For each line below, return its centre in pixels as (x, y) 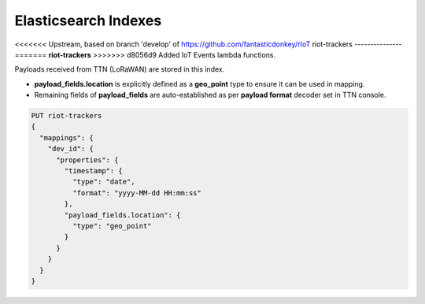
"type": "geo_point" (112, 226)
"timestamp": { (94, 171)
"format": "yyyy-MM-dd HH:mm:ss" (137, 193)
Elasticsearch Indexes (88, 20)
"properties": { (87, 160)
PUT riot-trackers (67, 116)
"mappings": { (67, 137)
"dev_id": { (71, 149)
